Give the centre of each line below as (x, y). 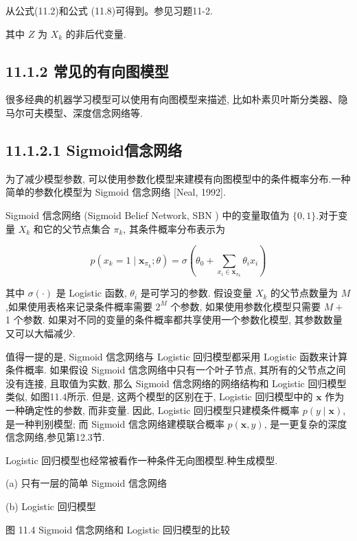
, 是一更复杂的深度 (306, 423)
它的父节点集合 (77, 228)
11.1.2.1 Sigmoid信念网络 (94, 149)
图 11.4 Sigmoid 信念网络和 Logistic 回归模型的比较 (118, 529)
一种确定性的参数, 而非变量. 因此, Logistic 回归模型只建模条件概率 (153, 410)
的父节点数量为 (304, 293)
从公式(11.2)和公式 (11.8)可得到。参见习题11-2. (109, 10)
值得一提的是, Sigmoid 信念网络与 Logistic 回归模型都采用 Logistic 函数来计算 (177, 356)
